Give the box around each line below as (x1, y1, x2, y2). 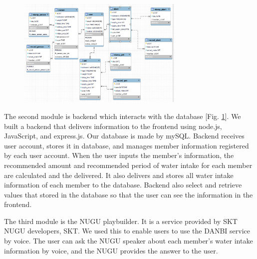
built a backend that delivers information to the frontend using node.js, (4, 120, 222, 131)
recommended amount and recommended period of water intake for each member (4, 159, 253, 170)
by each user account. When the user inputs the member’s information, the (4, 150, 234, 160)
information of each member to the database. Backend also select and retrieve (4, 179, 242, 190)
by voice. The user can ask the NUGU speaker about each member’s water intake (4, 235, 253, 246)
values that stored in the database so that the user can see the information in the (4, 189, 253, 199)
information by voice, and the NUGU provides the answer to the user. (4, 245, 218, 255)
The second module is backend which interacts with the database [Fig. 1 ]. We (4, 110, 241, 121)
